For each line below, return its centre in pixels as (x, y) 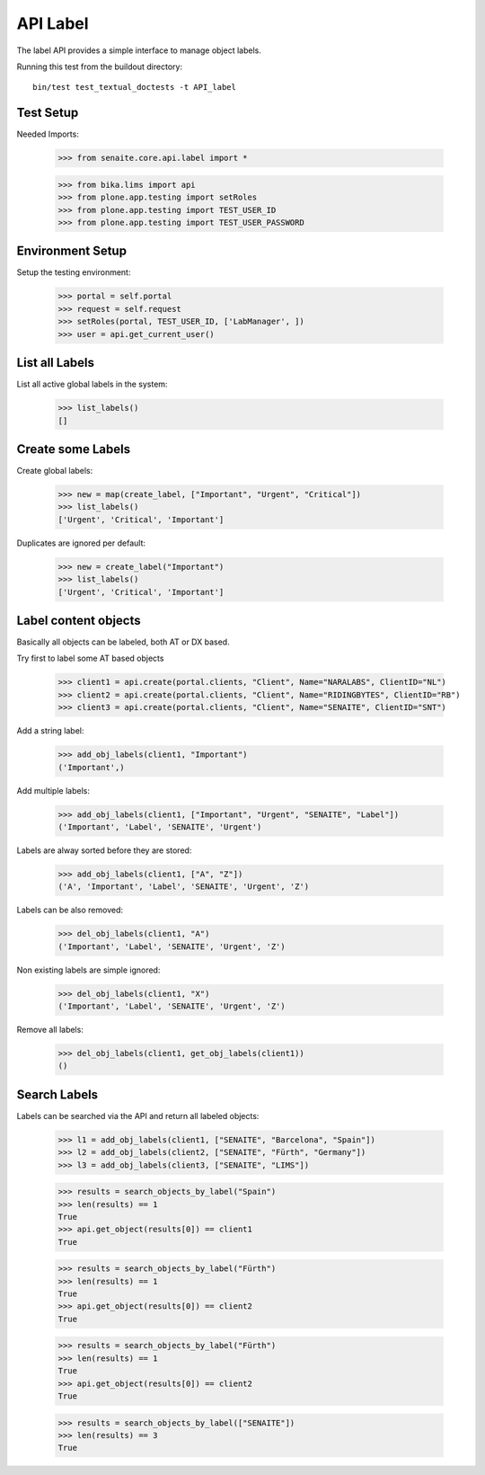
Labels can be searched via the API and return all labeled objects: (138, 1115)
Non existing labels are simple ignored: (88, 970)
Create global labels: (55, 471)
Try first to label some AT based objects (90, 658)
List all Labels (55, 363)
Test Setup (48, 113)
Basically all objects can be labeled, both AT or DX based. (123, 642)
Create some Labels (74, 449)
